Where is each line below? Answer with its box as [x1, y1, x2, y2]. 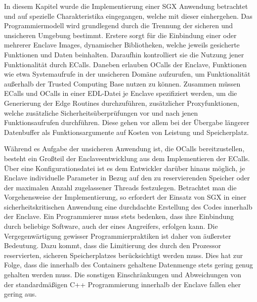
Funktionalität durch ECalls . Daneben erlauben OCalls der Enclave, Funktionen [4, 59, 247, 69]
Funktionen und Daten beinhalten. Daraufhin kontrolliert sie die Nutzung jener [4, 49, 244, 59]
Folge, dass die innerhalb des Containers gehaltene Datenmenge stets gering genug [4, 259, 253, 270]
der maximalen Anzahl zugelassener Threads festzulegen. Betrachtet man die [4, 182, 237, 192]
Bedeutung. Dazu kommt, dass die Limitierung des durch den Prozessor [4, 240, 221, 251]
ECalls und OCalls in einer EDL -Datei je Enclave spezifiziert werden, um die [4, 88, 237, 98]
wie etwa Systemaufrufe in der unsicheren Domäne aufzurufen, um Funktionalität [4, 69, 251, 79]
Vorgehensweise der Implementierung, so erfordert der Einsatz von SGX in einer [4, 192, 247, 202]
